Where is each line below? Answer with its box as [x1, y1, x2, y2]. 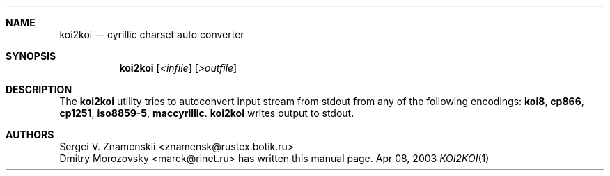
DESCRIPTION [6, 83, 72, 95]
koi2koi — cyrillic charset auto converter [59, 29, 244, 40]
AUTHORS [6, 129, 54, 141]
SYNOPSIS [6, 50, 56, 62]
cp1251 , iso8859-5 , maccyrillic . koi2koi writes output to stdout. [59, 107, 354, 119]
